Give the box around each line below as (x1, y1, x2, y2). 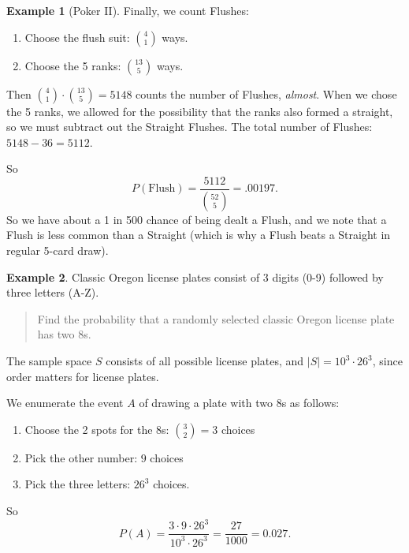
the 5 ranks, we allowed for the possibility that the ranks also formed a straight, (6, 103, 393, 119)
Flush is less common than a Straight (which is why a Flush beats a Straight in (6, 226, 391, 243)
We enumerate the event (6, 394, 124, 411)
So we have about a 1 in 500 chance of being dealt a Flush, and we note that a (6, 211, 387, 227)
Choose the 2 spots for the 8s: (24, 420, 169, 437)
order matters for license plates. (6, 368, 159, 384)
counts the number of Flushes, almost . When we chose (136, 85, 397, 102)
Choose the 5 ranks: (24, 57, 121, 73)
